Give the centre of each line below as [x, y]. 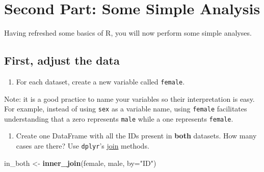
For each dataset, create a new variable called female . [100, 81]
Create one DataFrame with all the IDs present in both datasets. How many [136, 136]
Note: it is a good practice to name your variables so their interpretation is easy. [129, 98]
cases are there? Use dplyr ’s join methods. [83, 146]
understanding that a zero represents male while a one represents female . [119, 118]
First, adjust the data [62, 60]
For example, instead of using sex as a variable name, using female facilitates [126, 109]
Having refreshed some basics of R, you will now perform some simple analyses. [128, 33]
